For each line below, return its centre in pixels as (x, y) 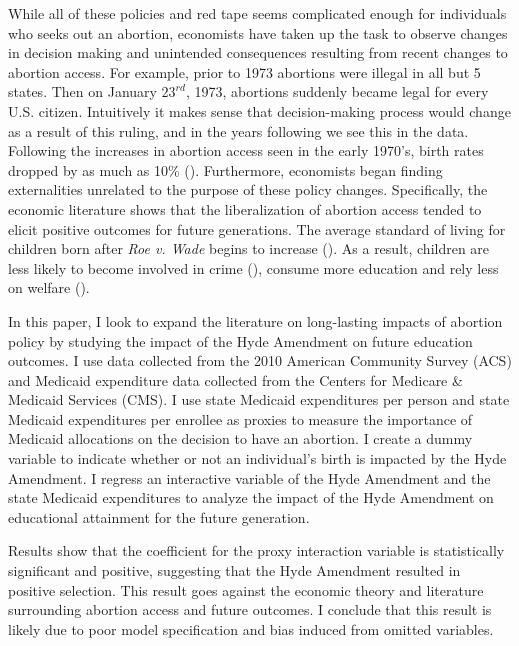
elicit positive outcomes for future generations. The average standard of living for (257, 228)
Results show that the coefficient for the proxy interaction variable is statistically (256, 550)
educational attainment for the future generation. (159, 516)
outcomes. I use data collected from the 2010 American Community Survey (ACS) (260, 360)
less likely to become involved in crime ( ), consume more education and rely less (253, 267)
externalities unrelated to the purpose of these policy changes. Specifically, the (248, 189)
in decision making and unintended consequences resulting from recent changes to (258, 52)
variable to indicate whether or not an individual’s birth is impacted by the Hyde (257, 458)
